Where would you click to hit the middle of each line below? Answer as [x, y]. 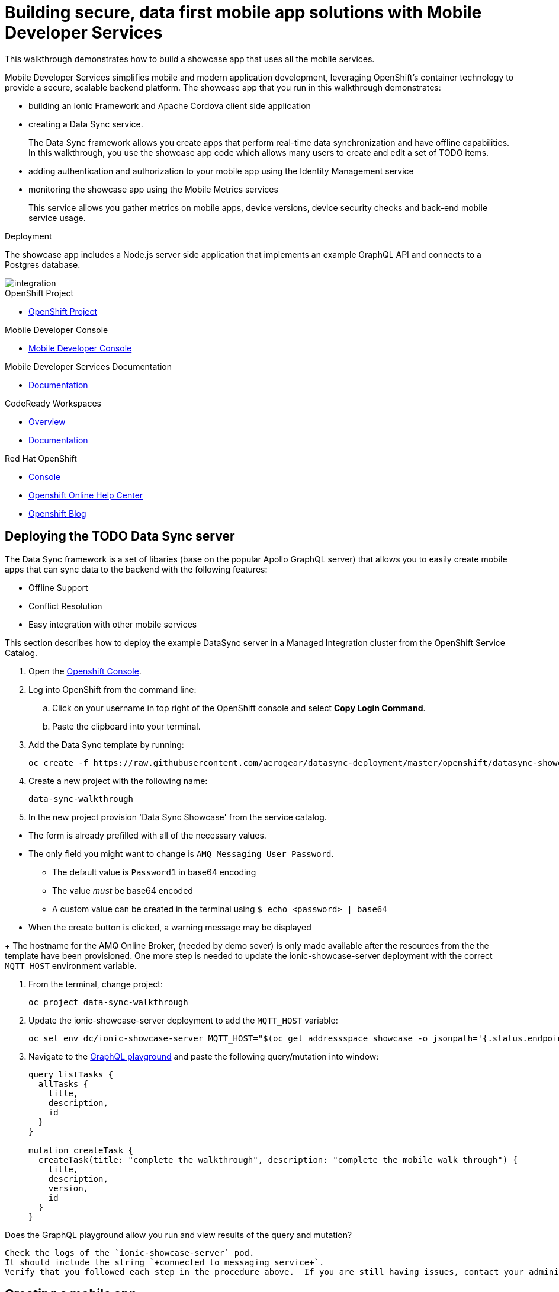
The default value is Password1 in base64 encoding [154, 872]
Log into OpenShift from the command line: [113, 689]
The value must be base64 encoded [123, 890]
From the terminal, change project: [96, 984]
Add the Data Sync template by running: [106, 744]
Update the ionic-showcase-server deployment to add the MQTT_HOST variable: [183, 1020]
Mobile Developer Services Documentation [88, 366]
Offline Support [58, 587]
